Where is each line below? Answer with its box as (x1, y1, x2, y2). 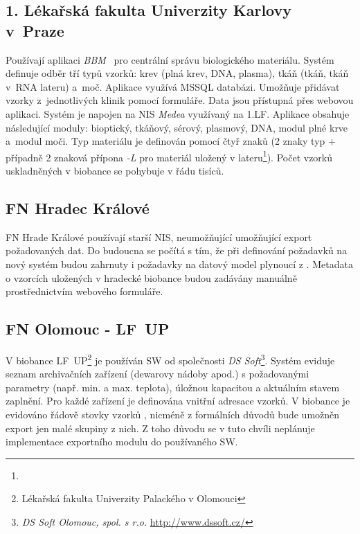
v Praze (6, 19, 64, 41)
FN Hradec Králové (6, 197, 150, 218)
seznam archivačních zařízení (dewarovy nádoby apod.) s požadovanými (6, 366, 309, 381)
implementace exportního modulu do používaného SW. (6, 434, 238, 449)
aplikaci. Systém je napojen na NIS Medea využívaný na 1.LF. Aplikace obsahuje (6, 106, 350, 121)
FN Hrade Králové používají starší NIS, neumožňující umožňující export (6, 229, 312, 244)
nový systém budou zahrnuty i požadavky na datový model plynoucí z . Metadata (6, 256, 353, 271)
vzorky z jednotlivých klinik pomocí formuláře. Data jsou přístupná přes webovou (6, 93, 354, 107)
